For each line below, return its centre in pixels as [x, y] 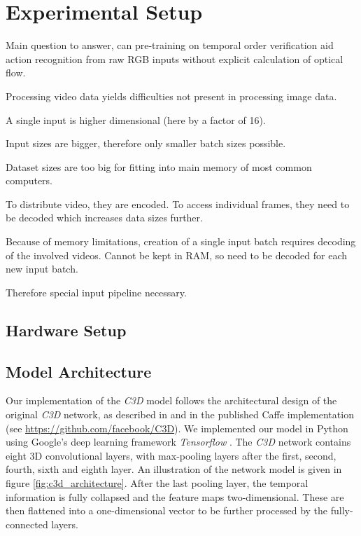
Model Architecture [79, 371]
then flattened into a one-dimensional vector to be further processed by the [167, 510]
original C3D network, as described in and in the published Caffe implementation [180, 414]
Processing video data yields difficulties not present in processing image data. [171, 96]
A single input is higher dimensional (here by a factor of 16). [136, 119]
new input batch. [42, 269]
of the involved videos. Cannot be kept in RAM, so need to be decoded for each [177, 255]
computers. [29, 180]
